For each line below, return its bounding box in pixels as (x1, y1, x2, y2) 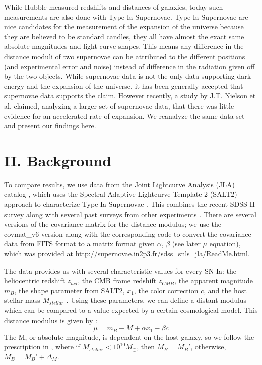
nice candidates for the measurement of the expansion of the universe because (4, 21, 244, 32)
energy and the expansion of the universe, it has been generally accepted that (4, 80, 243, 91)
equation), (209, 238, 241, 249)
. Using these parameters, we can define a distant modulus (66, 295, 247, 305)
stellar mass (4, 295, 40, 305)
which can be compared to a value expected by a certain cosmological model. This (4, 304, 258, 315)
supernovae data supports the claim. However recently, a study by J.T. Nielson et (4, 90, 256, 101)
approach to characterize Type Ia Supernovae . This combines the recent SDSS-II (4, 199, 255, 210)
